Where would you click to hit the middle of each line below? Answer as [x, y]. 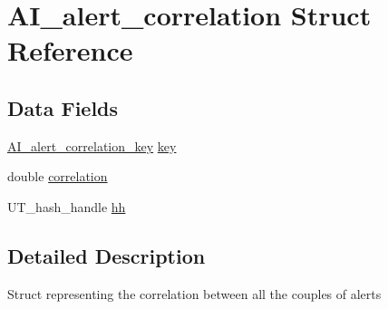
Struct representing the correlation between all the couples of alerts [194, 293]
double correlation [58, 176]
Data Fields [63, 107]
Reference [70, 50]
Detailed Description [107, 255]
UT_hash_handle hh [67, 206]
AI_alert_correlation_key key [92, 145]
